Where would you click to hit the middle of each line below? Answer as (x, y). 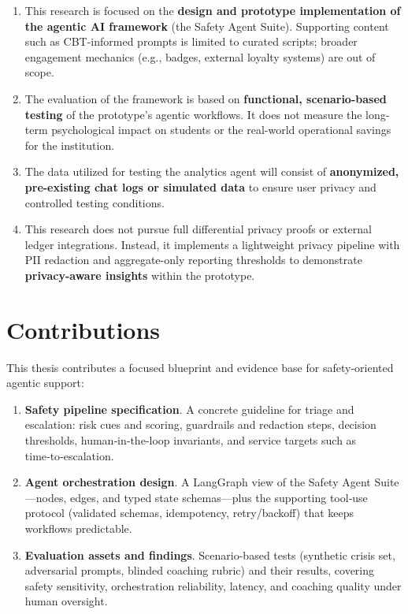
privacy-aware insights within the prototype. (140, 275)
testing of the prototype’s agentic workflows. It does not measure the (193, 114)
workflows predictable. (78, 528)
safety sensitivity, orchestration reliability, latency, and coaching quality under (213, 585)
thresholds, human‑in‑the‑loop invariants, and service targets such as (191, 440)
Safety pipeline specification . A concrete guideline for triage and (189, 409)
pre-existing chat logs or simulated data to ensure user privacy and (200, 186)
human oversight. (66, 601)
